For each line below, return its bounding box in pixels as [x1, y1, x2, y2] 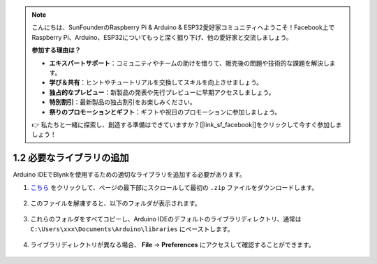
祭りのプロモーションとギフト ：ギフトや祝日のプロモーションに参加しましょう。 [49, 108, 281, 116]
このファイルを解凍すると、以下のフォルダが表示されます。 [30, 199, 202, 207]
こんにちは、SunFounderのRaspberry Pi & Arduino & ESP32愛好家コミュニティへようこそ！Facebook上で [31, 23, 335, 31]
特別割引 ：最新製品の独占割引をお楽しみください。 [49, 98, 196, 106]
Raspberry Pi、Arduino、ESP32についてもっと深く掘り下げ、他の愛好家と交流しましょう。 [31, 33, 293, 41]
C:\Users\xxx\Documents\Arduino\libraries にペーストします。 [30, 224, 234, 233]
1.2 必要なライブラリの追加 [13, 152, 129, 164]
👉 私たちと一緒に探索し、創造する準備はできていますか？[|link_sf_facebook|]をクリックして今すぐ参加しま [31, 120, 342, 129]
